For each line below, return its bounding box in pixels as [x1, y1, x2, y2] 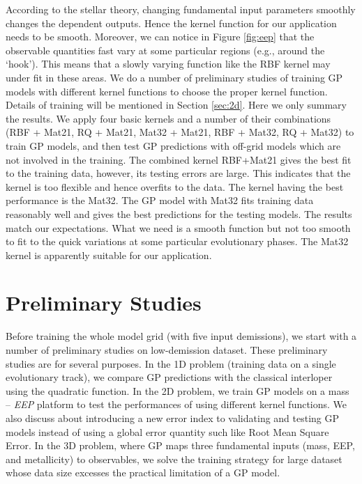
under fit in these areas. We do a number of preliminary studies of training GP [6, 70, 343, 84]
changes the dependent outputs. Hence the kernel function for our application [6, 15, 337, 30]
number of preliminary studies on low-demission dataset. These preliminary [6, 343, 328, 357]
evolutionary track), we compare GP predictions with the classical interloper [6, 370, 333, 384]
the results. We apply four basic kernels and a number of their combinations [6, 111, 331, 125]
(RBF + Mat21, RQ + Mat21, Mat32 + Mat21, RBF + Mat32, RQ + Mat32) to [6, 125, 354, 139]
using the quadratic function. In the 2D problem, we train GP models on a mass [6, 383, 349, 398]
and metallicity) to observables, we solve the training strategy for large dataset [6, 451, 342, 466]
